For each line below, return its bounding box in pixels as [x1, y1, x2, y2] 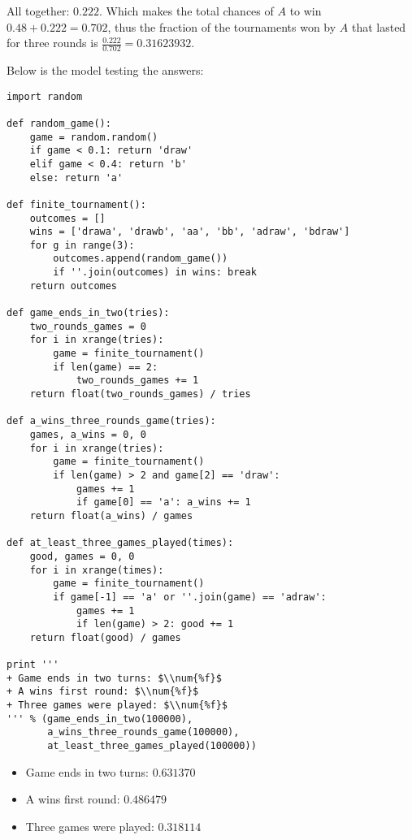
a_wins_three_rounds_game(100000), [47, 726, 240, 738]
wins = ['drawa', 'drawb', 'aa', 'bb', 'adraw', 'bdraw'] [29, 226, 350, 238]
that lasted [351, 18, 406, 35]
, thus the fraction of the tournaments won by [107, 18, 336, 35]
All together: [7, 2, 70, 19]
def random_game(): [7, 117, 111, 129]
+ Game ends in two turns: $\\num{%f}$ [7, 672, 222, 684]
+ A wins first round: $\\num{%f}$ [7, 686, 199, 698]
